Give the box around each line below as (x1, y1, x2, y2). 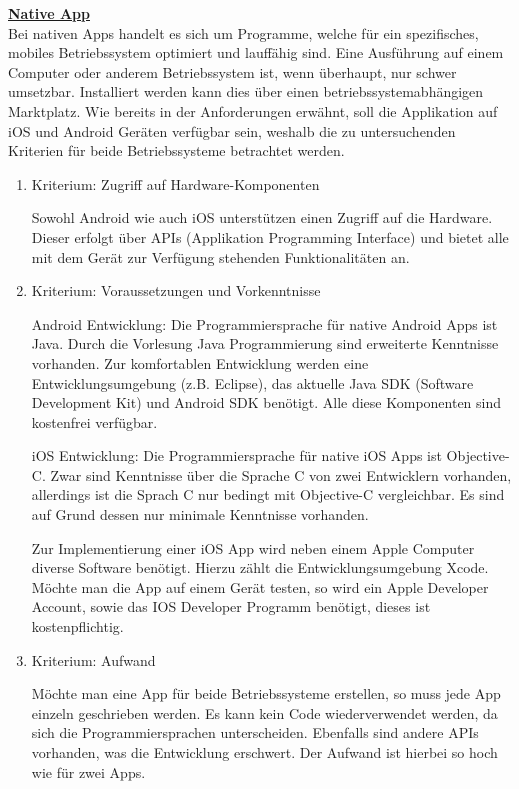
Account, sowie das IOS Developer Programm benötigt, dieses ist (31, 596, 431, 617)
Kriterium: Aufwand (31, 649, 156, 670)
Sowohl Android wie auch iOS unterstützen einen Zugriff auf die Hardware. (31, 207, 493, 228)
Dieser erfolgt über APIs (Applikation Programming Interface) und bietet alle (31, 226, 509, 247)
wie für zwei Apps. (31, 761, 146, 782)
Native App (8, 3, 90, 23)
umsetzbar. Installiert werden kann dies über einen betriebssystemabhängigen (8, 81, 484, 102)
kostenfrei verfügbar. (31, 411, 158, 432)
